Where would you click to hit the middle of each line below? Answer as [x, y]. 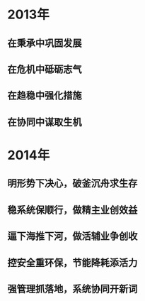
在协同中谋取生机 [45, 122]
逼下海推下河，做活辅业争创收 [72, 236]
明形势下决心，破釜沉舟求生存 [72, 184]
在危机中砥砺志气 [45, 69]
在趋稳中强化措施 [45, 95]
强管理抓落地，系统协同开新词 [72, 289]
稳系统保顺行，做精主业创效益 [72, 210]
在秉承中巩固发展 [45, 43]
